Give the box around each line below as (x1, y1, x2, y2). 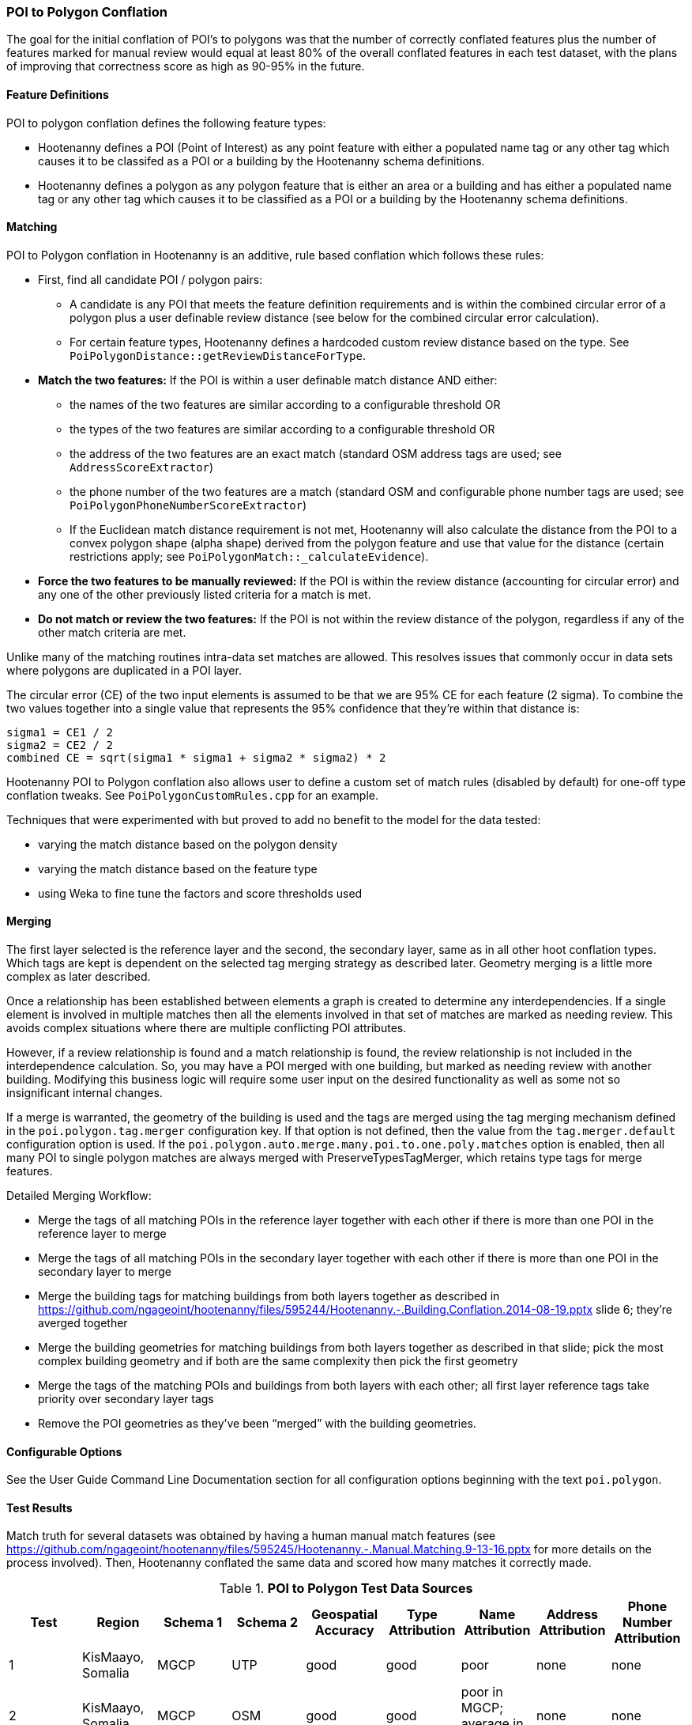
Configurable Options (6, 1444, 122, 1458)
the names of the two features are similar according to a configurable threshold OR (70, 397, 501, 411)
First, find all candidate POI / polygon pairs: (38, 272, 263, 286)
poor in (461, 1684, 503, 1700)
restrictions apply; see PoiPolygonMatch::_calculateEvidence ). (70, 549, 429, 563)
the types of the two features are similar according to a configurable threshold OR (70, 422, 495, 436)
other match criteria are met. (38, 625, 186, 639)
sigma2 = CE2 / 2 (6, 738, 113, 751)
